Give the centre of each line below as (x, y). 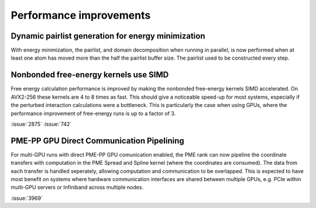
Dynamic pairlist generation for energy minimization (108, 36)
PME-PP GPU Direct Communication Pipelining (97, 141)
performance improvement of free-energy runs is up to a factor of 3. (93, 113)
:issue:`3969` (27, 198)
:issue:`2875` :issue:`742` (41, 124)
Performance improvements (81, 15)
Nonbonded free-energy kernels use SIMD (90, 75)
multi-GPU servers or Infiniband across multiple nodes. (77, 188)
